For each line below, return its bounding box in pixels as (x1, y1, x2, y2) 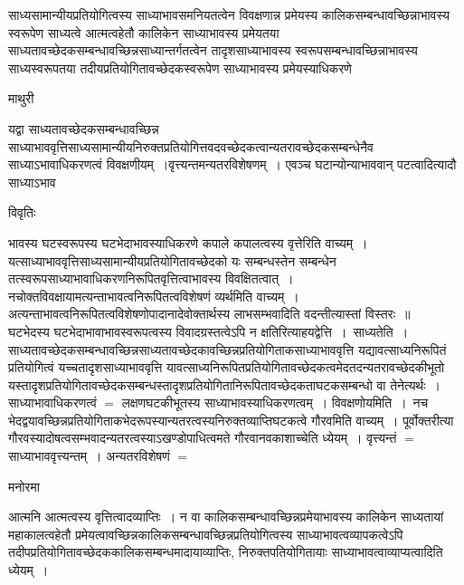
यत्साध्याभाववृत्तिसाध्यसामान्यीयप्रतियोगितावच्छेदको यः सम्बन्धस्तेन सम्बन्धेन (8, 251, 336, 270)
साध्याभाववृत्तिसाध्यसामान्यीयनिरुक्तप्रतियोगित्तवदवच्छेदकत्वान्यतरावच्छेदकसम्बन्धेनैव (8, 137, 374, 156)
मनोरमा (8, 476, 40, 495)
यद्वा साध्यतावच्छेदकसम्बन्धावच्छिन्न (8, 119, 159, 138)
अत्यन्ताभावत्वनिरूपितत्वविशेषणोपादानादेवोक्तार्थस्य (8, 304, 231, 323)
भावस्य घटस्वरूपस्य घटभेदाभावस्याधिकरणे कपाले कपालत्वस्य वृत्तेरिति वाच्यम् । (8, 233, 368, 252)
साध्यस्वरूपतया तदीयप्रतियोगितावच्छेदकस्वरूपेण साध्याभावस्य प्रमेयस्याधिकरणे (8, 58, 352, 77)
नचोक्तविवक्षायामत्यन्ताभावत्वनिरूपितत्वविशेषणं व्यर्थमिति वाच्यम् (8, 286, 285, 305)
